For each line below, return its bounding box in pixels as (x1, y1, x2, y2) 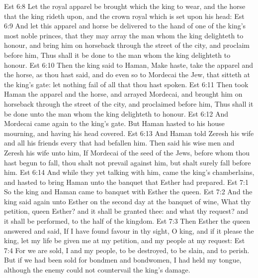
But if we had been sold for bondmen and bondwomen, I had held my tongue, (4, 255, 242, 265)
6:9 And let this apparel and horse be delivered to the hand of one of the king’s (4, 20, 246, 31)
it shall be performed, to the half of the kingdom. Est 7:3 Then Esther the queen (4, 216, 251, 226)
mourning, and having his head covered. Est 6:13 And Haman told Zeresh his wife (4, 128, 254, 138)
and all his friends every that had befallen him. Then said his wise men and (4, 138, 235, 148)
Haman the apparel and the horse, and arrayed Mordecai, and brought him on (4, 89, 243, 99)
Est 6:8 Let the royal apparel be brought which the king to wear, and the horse (4, 1, 246, 11)
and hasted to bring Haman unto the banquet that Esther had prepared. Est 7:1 (4, 176, 249, 187)
